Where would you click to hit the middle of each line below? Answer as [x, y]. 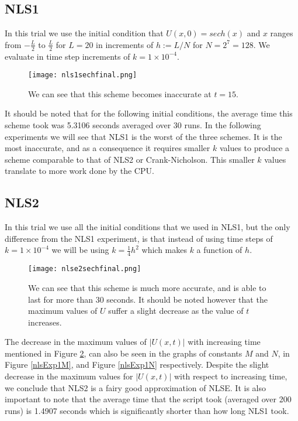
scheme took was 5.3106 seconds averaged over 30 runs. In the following [133, 125]
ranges [282, 33]
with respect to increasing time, [231, 376]
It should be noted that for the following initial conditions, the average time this [149, 113]
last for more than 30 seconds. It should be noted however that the [148, 299]
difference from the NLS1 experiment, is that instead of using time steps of [139, 238]
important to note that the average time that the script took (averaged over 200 [148, 399]
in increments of [125, 44]
